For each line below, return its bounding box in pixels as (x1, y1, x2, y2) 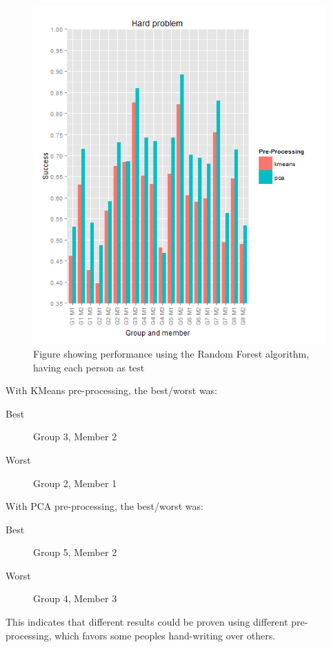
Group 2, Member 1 (33, 475, 117, 490)
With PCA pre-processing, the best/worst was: (6, 499, 203, 513)
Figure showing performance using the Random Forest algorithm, (33, 346, 310, 360)
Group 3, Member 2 (33, 429, 117, 444)
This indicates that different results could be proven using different (6, 615, 288, 629)
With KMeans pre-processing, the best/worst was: (6, 383, 218, 398)
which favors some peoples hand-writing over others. (54, 628, 276, 642)
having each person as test (33, 360, 145, 374)
